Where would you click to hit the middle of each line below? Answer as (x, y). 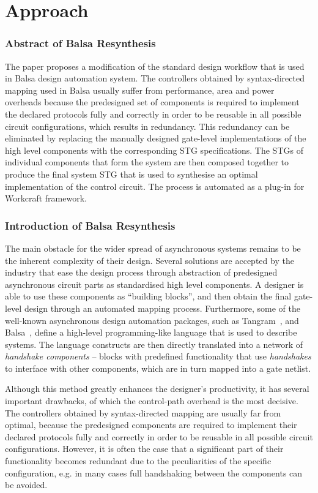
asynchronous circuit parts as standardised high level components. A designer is (154, 284)
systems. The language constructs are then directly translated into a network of (154, 344)
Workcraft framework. (46, 198)
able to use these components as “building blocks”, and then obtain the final (148, 296)
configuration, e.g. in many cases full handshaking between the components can (154, 472)
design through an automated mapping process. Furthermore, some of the (162, 308)
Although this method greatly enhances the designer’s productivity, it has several (157, 389)
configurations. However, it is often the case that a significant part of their (144, 449)
